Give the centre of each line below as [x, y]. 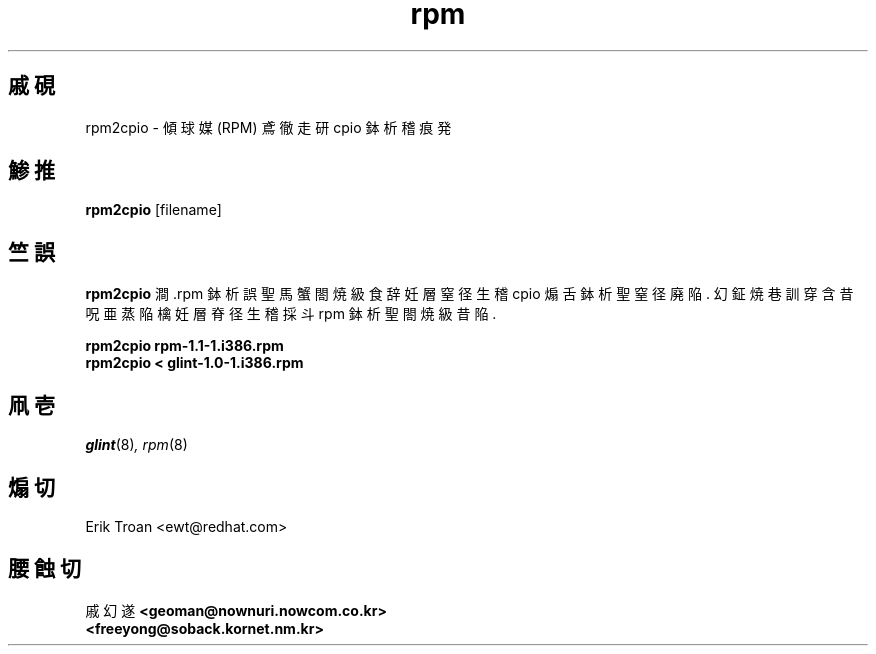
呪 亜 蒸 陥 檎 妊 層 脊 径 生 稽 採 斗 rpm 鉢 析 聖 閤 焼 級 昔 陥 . [291, 314]
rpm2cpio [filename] [153, 210]
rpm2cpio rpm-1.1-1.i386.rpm [184, 346]
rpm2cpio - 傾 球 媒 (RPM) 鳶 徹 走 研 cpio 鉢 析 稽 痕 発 [268, 127]
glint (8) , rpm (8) [136, 445]
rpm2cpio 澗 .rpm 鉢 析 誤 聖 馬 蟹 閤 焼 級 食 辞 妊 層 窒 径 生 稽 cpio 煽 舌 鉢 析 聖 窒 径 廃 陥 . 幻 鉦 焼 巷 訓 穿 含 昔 [469, 294]
